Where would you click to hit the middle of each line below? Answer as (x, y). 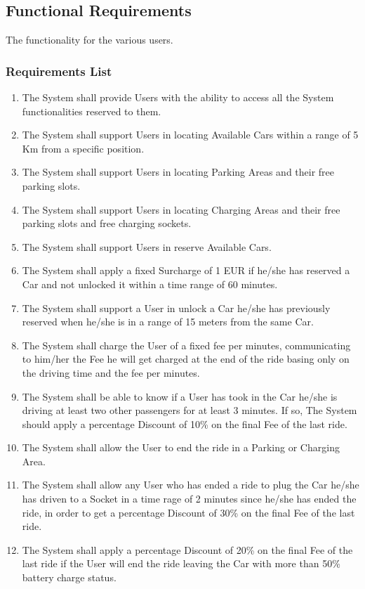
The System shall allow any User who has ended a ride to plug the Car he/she (191, 485)
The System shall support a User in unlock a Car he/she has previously (176, 308)
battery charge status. (69, 577)
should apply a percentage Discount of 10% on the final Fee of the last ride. (185, 423)
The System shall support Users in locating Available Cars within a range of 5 (190, 135)
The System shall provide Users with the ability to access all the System (178, 97)
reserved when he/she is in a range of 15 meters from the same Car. (168, 322)
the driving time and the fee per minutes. (111, 372)
